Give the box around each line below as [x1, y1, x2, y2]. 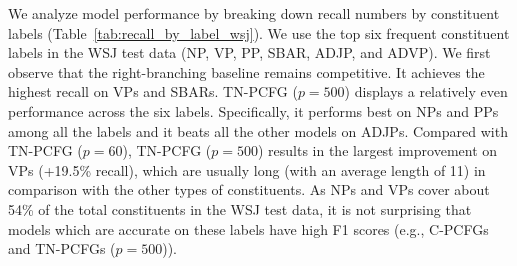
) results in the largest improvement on [257, 140, 498, 161]
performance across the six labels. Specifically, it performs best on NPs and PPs [8, 100, 499, 121]
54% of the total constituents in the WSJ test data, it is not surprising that [8, 198, 472, 219]
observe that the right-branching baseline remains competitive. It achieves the [8, 61, 485, 82]
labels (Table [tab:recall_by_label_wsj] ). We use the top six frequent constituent [8, 22, 510, 43]
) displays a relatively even [344, 81, 508, 102]
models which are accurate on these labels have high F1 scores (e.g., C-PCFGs [8, 218, 489, 239]
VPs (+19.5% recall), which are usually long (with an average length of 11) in [8, 159, 486, 180]
